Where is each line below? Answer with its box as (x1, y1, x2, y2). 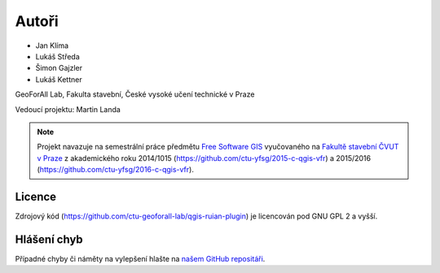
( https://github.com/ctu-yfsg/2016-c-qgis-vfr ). (37, 165, 195, 175)
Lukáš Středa (35, 51, 81, 61)
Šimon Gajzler (35, 63, 83, 73)
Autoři (15, 12, 59, 30)
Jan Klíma (35, 41, 69, 50)
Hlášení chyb (15, 232, 83, 246)
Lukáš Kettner (35, 74, 82, 84)
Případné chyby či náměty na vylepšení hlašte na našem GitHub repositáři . (15, 253, 266, 263)
